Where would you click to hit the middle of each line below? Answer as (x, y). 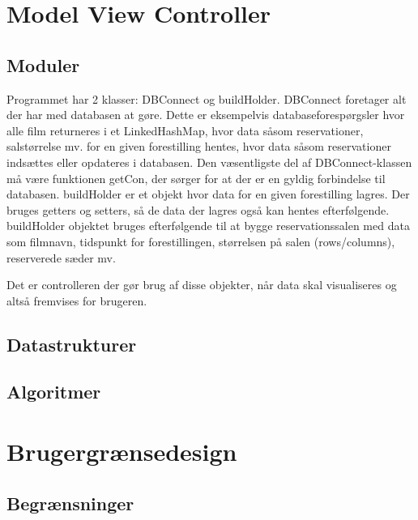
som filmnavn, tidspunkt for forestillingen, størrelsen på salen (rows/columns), (201, 241)
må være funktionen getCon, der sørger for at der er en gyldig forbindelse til (196, 178)
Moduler (43, 64)
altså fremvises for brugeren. (77, 300)
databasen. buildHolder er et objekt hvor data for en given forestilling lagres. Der (208, 194)
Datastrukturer (72, 344)
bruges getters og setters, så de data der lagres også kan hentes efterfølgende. (198, 209)
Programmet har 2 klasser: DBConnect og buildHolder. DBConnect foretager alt (207, 98)
